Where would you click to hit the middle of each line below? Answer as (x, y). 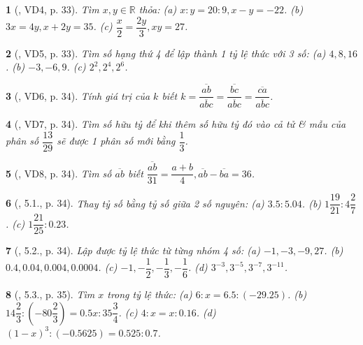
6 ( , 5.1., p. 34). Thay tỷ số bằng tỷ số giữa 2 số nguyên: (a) (135, 203)
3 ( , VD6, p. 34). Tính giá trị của (78, 95)
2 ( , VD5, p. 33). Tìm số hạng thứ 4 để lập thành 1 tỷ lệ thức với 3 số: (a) (166, 53)
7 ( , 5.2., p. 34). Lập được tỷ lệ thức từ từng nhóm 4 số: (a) (133, 250)
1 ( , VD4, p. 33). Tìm (52, 9)
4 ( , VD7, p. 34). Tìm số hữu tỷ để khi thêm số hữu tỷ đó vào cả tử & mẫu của (176, 124)
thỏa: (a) (158, 9)
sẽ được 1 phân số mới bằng (116, 141)
